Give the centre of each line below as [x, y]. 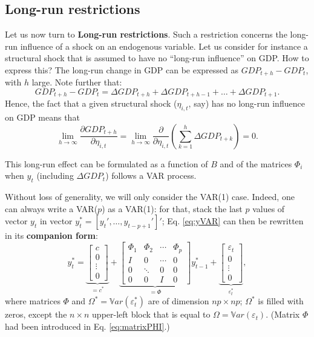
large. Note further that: [77, 82]
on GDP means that [42, 117]
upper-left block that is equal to [151, 314]
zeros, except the [36, 314]
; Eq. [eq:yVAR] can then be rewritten [233, 221]
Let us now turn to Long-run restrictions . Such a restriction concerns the [146, 34]
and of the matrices [256, 163]
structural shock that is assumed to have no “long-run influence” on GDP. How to [157, 58]
